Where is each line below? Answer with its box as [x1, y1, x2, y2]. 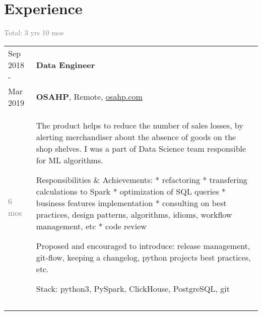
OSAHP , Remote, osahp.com [36, 91, 143, 103]
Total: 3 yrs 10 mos [4, 27, 64, 38]
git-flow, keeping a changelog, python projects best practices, [36, 251, 251, 263]
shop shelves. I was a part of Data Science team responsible [36, 142, 246, 154]
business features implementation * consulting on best [36, 197, 227, 209]
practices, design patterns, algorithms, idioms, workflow [36, 208, 232, 220]
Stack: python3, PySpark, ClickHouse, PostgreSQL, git [36, 282, 230, 294]
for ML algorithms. [36, 154, 103, 166]
